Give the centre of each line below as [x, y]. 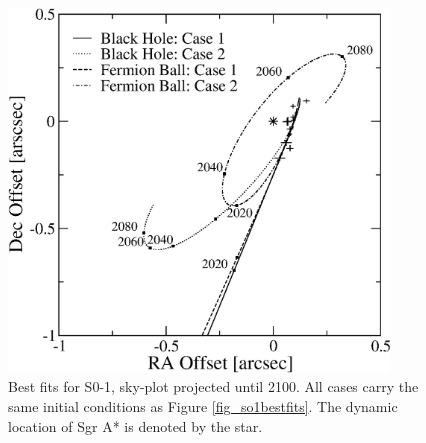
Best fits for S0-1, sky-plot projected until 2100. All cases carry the [213, 386]
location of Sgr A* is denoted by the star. [135, 425]
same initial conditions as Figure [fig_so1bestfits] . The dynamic [203, 406]
